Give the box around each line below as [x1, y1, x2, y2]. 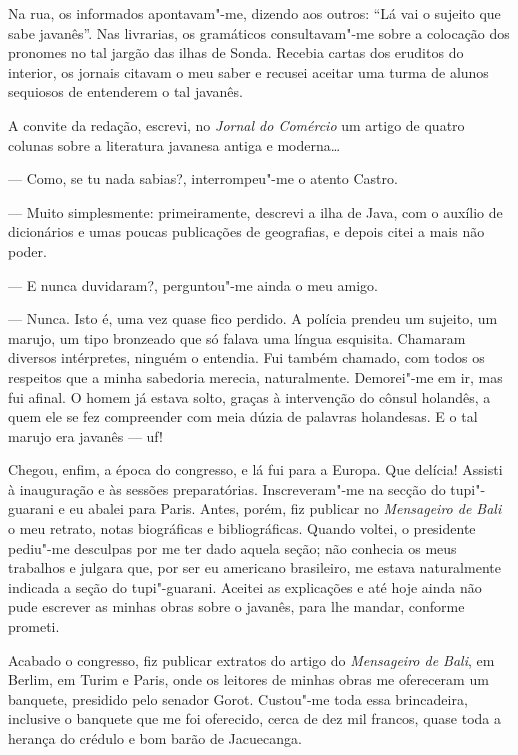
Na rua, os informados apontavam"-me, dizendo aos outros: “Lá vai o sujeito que [8, 3, 501, 23]
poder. [8, 240, 47, 261]
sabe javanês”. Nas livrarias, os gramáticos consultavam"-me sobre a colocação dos [8, 22, 510, 43]
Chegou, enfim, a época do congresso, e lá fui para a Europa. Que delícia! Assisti [8, 459, 503, 480]
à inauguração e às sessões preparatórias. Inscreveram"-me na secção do [8, 478, 446, 499]
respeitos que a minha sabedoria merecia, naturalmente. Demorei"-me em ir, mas [8, 366, 503, 387]
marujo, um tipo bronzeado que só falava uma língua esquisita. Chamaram [8, 327, 466, 348]
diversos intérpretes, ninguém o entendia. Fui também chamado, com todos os [8, 347, 485, 368]
